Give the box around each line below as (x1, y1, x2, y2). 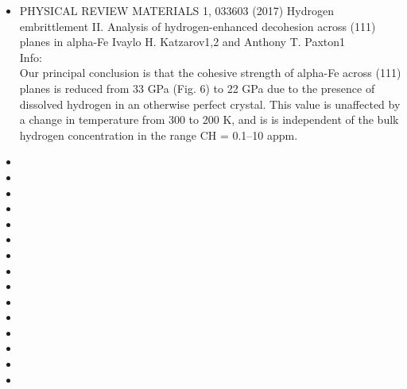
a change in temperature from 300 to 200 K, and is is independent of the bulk (19, 111, 399, 128)
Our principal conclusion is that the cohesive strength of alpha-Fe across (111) (19, 64, 401, 81)
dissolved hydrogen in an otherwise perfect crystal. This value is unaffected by (19, 95, 401, 112)
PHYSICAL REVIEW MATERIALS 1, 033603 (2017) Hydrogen (19, 2, 334, 18)
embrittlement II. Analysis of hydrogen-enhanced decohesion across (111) (19, 17, 376, 34)
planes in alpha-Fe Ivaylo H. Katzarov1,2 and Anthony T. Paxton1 (19, 33, 346, 50)
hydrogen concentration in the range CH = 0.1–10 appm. (19, 126, 298, 143)
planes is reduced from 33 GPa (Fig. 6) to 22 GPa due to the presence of (19, 79, 375, 96)
